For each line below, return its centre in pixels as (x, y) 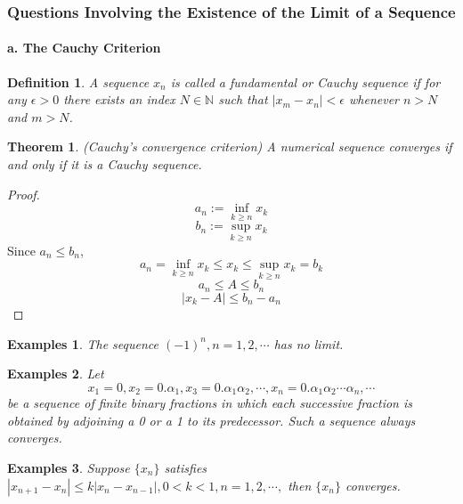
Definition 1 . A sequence (78, 81)
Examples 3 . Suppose (69, 467)
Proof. (24, 194)
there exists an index (119, 99)
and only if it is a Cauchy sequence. (105, 164)
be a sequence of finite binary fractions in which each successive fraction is (210, 403)
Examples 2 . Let (56, 374)
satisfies (186, 467)
